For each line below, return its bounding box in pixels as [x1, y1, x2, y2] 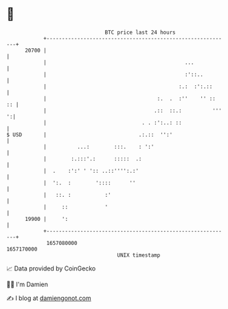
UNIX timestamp [117, 251, 161, 259]
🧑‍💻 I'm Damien [6, 280, 49, 288]
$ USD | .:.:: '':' [6, 131, 173, 138]
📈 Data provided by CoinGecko [6, 264, 96, 273]
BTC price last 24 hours [104, 29, 176, 36]
